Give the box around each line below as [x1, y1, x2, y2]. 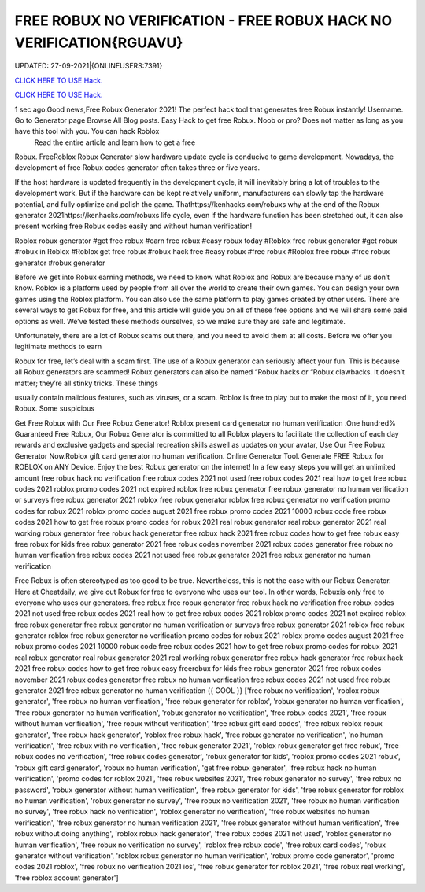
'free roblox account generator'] [14, 873, 119, 883]
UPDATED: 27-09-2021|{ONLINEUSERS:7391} [14, 61, 163, 71]
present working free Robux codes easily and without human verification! [14, 221, 253, 231]
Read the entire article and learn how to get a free [34, 138, 196, 147]
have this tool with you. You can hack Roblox [14, 127, 160, 136]
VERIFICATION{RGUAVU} [14, 34, 183, 51]
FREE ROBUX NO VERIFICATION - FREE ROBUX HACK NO [14, 12, 393, 29]
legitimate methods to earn [14, 342, 102, 352]
